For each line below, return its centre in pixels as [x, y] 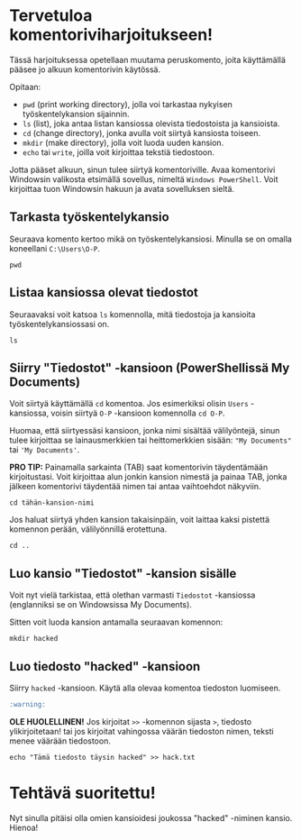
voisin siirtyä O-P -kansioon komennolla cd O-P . [138, 413]
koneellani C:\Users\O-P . [55, 248]
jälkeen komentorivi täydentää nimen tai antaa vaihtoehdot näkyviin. [135, 487]
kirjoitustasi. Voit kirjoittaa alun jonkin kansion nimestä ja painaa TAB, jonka [148, 477]
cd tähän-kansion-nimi [52, 503]
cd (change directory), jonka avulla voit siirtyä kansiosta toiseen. [141, 132]
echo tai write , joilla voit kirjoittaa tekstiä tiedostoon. [118, 152]
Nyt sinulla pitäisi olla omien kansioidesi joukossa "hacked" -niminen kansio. [151, 817]
